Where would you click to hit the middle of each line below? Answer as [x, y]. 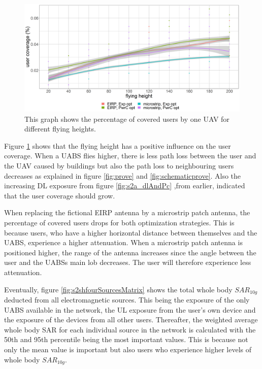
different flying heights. [60, 129]
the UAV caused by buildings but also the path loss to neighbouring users [119, 165]
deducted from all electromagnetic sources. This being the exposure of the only [127, 299]
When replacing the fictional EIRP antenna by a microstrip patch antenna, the [127, 212]
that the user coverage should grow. [60, 195]
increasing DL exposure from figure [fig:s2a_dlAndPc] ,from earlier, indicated [125, 186]
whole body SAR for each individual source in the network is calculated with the [130, 329]
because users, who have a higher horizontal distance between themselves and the [131, 232]
